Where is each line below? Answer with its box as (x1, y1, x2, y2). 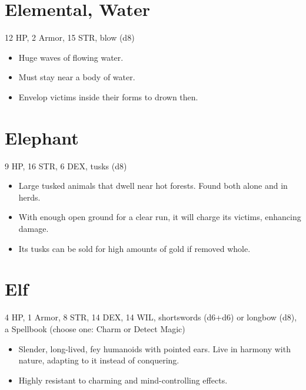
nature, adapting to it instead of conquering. (18, 354, 179, 366)
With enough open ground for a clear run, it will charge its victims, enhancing (18, 211, 301, 223)
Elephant (5, 125, 79, 149)
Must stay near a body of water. (18, 71, 135, 83)
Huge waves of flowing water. (18, 51, 124, 63)
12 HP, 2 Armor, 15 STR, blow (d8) (5, 31, 135, 44)
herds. (18, 191, 41, 203)
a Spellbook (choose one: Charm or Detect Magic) (5, 322, 185, 335)
